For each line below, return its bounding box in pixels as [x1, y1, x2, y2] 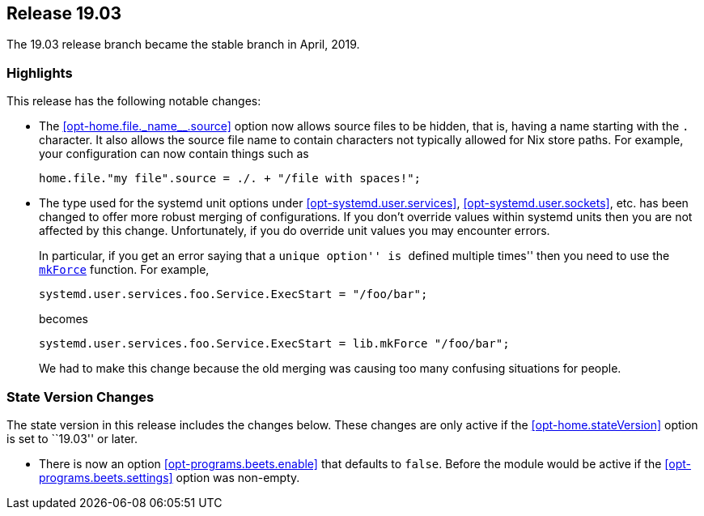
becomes [39, 312, 88, 326]
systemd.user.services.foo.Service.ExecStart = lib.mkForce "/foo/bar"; [39, 337, 510, 351]
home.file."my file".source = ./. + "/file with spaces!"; [39, 172, 422, 186]
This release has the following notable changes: [6, 94, 261, 109]
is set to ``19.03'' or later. [6, 431, 138, 446]
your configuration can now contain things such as [39, 147, 309, 161]
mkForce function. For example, [39, 262, 210, 277]
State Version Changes [6, 388, 155, 405]
